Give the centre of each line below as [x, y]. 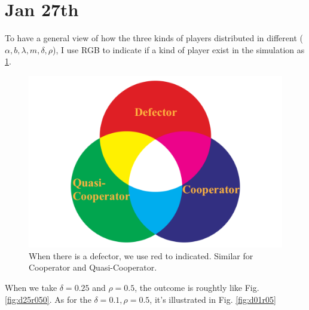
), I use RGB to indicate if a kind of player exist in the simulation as [179, 49]
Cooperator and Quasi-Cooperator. [93, 267]
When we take [31, 288]
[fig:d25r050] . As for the [48, 299]
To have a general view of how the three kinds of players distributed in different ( [154, 38]
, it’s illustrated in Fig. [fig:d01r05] [213, 299]
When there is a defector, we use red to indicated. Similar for [141, 255]
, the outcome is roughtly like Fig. [197, 288]
